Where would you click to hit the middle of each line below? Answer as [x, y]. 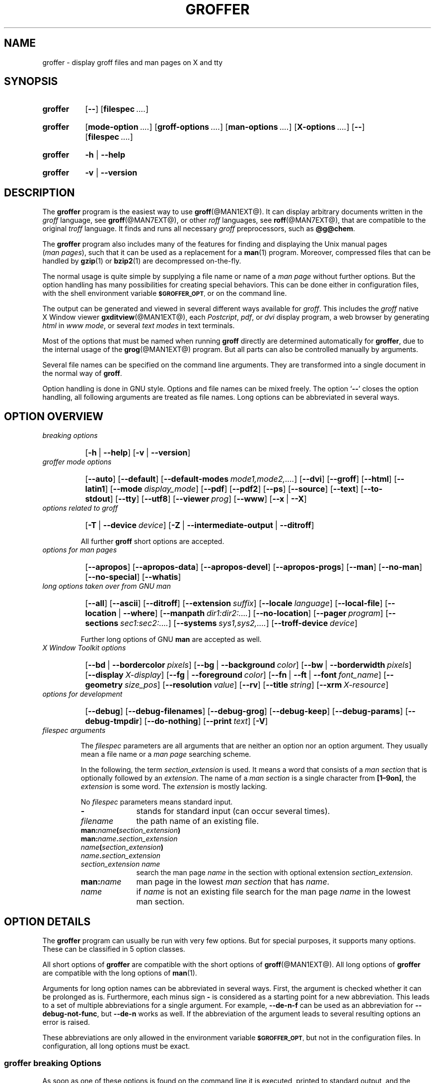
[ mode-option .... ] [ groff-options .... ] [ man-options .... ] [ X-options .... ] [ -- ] [225, 127]
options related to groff [80, 508]
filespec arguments [74, 730]
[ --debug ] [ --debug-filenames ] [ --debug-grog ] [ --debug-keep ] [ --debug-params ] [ [247, 711]
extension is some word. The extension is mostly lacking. [174, 787]
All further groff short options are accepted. [152, 541]
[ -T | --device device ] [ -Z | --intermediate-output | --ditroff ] [200, 525]
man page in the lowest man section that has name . [233, 882]
